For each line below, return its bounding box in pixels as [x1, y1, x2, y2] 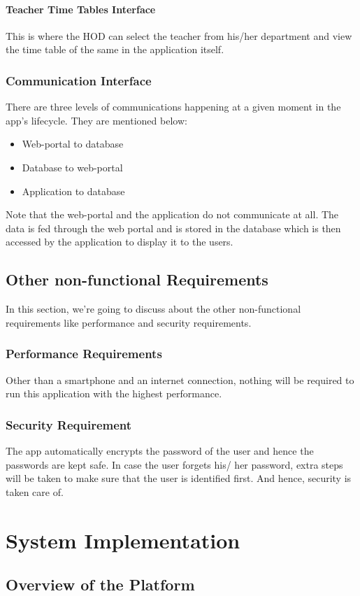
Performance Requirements [6, 345, 162, 362]
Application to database [22, 183, 125, 198]
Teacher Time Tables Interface [6, 1, 156, 16]
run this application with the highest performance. [6, 386, 222, 401]
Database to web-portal [22, 159, 123, 174]
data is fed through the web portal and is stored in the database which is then [6, 220, 341, 235]
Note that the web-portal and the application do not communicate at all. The [6, 207, 339, 222]
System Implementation [6, 525, 240, 554]
